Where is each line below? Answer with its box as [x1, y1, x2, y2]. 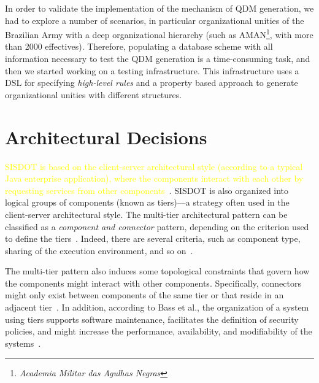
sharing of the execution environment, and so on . [5, 244, 193, 257]
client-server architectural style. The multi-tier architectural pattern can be [5, 207, 288, 220]
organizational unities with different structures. [5, 88, 182, 101]
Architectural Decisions [5, 124, 207, 149]
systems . [5, 336, 41, 349]
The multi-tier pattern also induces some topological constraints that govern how [5, 265, 310, 277]
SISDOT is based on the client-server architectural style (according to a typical [5, 160, 303, 172]
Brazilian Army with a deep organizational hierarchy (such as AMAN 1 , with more [5, 26, 313, 41]
